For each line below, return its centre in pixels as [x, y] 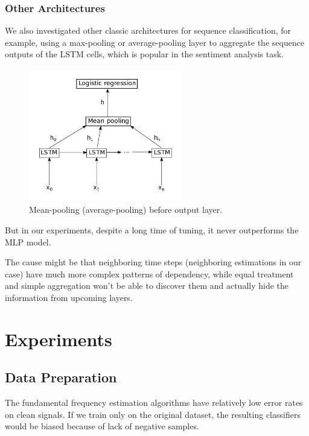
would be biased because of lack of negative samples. [102, 426]
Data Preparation [61, 377]
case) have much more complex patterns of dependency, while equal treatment [149, 273]
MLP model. [28, 242]
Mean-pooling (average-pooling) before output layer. [126, 210]
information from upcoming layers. [69, 297]
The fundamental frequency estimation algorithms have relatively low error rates [154, 403]
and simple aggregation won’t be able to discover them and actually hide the [147, 286]
